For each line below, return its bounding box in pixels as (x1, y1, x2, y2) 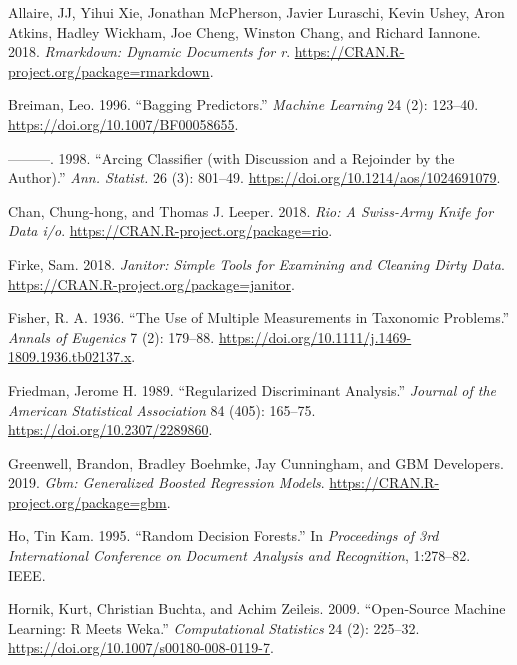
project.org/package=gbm (8, 491, 167, 512)
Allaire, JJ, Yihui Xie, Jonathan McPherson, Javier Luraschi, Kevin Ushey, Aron (8, 2, 505, 22)
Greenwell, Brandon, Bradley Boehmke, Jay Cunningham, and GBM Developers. (8, 452, 504, 473)
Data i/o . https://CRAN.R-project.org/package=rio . (8, 220, 333, 241)
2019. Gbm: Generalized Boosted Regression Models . (8, 472, 325, 493)
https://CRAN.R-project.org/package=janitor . (8, 273, 295, 294)
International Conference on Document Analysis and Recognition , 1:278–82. (8, 545, 471, 566)
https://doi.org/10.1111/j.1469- (218, 326, 412, 347)
